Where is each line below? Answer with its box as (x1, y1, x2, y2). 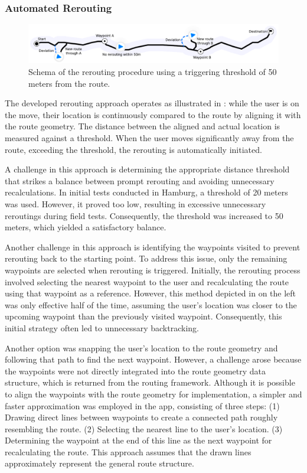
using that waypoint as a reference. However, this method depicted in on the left (5, 287, 296, 299)
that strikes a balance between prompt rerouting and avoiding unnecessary (5, 174, 275, 187)
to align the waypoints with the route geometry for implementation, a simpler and (5, 387, 302, 400)
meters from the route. (28, 77, 110, 89)
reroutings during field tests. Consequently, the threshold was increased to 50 (5, 209, 283, 221)
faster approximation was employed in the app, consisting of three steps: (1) (5, 399, 280, 412)
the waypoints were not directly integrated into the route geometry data (5, 364, 266, 377)
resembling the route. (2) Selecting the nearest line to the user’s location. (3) (5, 422, 283, 435)
